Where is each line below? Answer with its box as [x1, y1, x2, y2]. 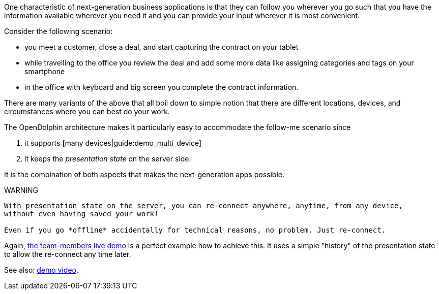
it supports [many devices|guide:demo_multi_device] [24, 139, 201, 147]
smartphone [24, 67, 65, 76]
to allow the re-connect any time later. [4, 250, 131, 258]
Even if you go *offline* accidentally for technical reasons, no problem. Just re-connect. [4, 226, 386, 234]
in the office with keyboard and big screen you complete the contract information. [24, 83, 299, 91]
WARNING [4, 186, 38, 194]
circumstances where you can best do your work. [4, 107, 170, 116]
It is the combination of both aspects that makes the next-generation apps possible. [4, 170, 284, 179]
